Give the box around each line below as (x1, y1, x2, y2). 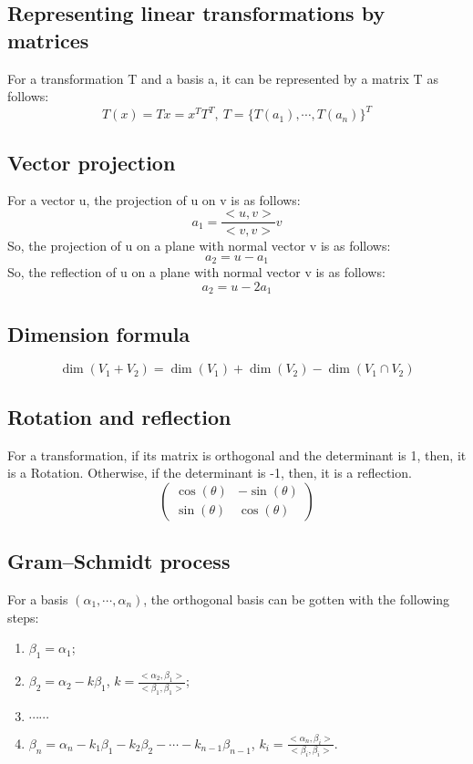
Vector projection (7, 148, 176, 176)
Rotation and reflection (7, 402, 231, 430)
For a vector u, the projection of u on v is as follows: (7, 191, 301, 210)
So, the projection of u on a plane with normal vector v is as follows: (7, 236, 391, 255)
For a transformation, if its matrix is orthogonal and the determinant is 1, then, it (7, 445, 467, 464)
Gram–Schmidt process (7, 547, 231, 575)
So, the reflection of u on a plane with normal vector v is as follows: (7, 263, 386, 282)
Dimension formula (7, 319, 190, 347)
